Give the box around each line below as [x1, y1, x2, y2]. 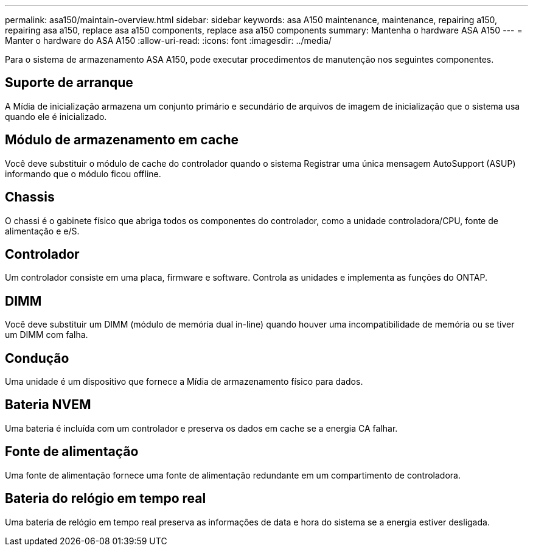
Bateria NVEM [5, 397, 91, 413]
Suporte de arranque [5, 75, 133, 91]
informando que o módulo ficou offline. [5, 168, 161, 179]
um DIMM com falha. [5, 329, 88, 340]
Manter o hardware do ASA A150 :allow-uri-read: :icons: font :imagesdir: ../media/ [5, 35, 332, 46]
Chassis [5, 189, 55, 205]
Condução [5, 350, 69, 366]
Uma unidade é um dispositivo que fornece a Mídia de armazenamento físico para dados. [5, 376, 363, 387]
